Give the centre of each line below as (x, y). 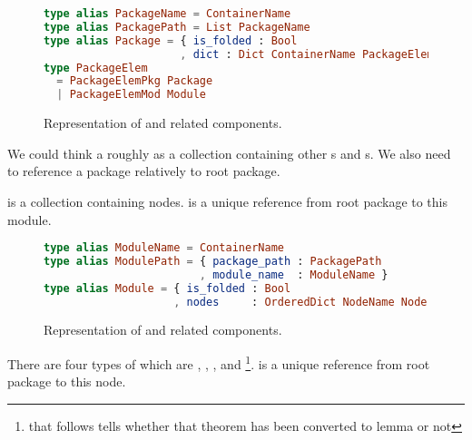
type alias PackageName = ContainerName (167, 14)
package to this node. (67, 381)
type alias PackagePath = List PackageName (177, 27)
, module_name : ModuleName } (294, 274)
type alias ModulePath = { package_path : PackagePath (213, 261)
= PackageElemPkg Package (135, 81)
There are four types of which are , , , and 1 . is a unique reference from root (219, 362)
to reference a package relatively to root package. (144, 171)
